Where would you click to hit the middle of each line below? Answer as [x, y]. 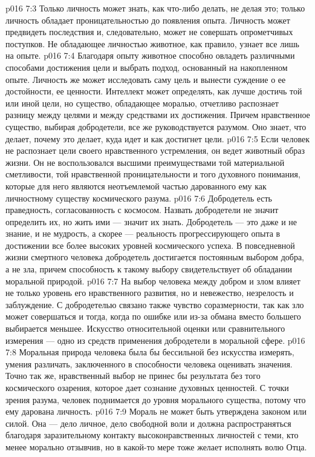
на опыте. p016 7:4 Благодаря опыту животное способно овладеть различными [150, 55]
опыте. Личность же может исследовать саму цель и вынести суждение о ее [146, 79]
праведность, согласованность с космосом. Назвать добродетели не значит [142, 210]
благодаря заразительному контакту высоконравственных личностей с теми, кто [152, 435]
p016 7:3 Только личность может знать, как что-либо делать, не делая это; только [155, 8]
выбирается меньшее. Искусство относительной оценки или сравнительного [145, 328]
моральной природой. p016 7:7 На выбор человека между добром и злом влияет [153, 281]
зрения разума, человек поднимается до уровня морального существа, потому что [156, 399]
